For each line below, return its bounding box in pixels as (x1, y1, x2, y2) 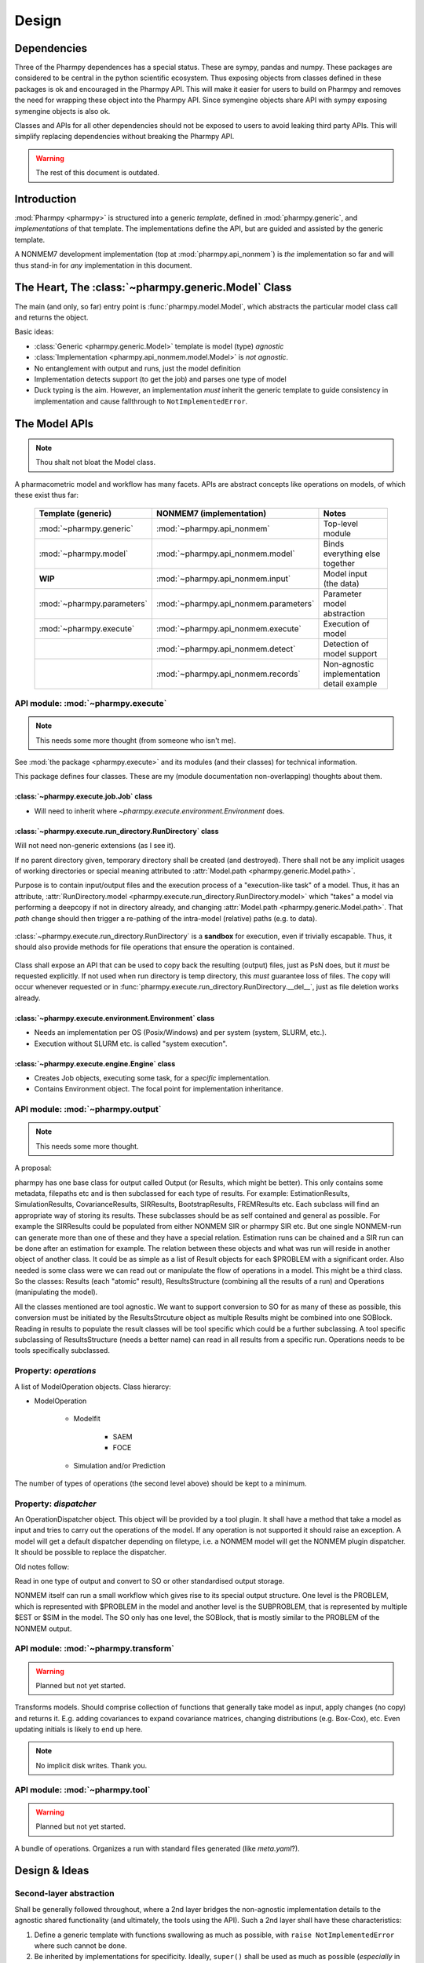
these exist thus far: (14, 491, 79, 500)
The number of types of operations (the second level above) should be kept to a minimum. (14, 1479, 307, 1488)
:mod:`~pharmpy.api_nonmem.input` (155, 573, 291, 584)
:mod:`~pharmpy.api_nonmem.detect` (155, 643, 296, 654)
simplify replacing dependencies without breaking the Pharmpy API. (14, 132, 235, 141)
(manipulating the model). (14, 1288, 98, 1297)
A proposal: (14, 1163, 53, 1173)
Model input (323, 568, 368, 579)
